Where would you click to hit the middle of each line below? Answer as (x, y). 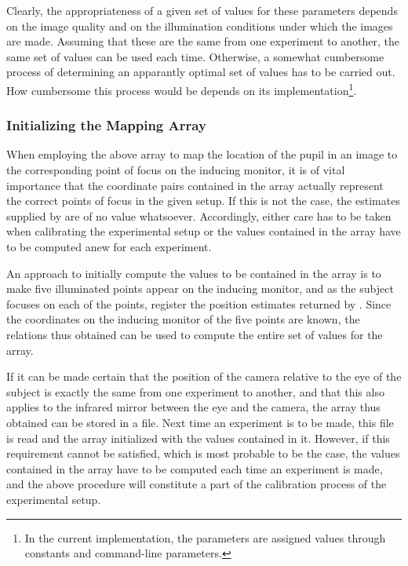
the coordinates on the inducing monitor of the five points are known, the (183, 319)
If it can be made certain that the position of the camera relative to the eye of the (204, 376)
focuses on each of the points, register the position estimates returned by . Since (199, 303)
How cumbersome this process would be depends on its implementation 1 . (182, 89)
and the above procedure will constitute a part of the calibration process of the (197, 484)
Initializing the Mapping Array (106, 125)
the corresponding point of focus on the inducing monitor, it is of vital (176, 170)
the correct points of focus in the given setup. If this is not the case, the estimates (203, 201)
